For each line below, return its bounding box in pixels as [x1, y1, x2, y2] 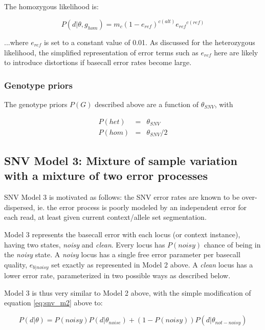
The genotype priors [4, 99, 68, 110]
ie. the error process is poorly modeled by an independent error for [37, 201, 247, 212]
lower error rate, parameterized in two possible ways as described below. [4, 270, 231, 281]
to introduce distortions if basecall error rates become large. [4, 57, 192, 68]
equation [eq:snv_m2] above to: [4, 297, 103, 308]
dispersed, [4, 201, 35, 212]
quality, [4, 259, 28, 270]
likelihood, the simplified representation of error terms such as [4, 47, 198, 57]
